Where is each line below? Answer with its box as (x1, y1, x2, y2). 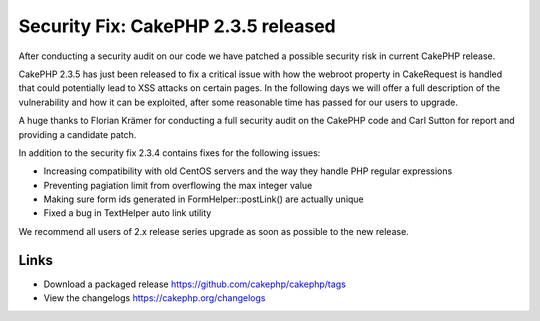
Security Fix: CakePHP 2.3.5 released (18, 15, 336, 37)
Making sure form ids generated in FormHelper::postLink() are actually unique (43, 193, 364, 205)
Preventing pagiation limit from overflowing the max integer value (43, 179, 313, 191)
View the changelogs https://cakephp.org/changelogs (43, 292, 266, 304)
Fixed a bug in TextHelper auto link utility (43, 207, 212, 219)
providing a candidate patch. (18, 128, 137, 140)
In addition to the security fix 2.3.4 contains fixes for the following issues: (18, 146, 321, 159)
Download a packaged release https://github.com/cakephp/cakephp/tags (43, 278, 347, 290)
